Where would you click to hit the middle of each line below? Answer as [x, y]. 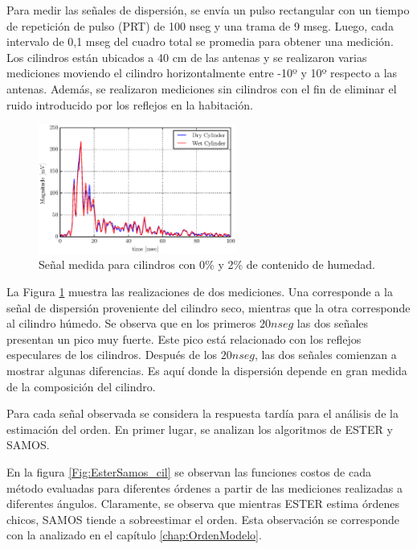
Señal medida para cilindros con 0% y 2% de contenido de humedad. [207, 264]
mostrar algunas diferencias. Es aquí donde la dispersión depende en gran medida [207, 371]
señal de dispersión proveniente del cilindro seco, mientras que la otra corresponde [208, 307]
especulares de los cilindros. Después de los [112, 355]
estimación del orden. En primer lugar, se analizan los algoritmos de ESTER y [200, 429]
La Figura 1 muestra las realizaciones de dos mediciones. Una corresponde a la [200, 292]
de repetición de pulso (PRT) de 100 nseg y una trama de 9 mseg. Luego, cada [200, 25]
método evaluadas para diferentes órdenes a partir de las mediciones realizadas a [204, 487]
